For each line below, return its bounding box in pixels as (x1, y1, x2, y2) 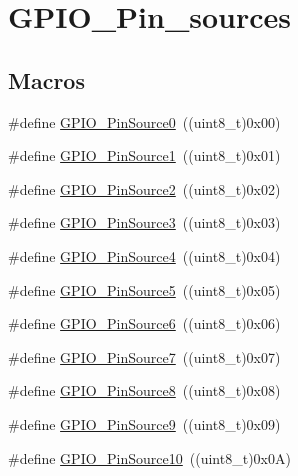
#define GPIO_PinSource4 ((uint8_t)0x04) (8, 245, 281, 266)
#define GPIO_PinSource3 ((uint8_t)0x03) (8, 212, 281, 233)
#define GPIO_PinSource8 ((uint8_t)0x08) (8, 380, 281, 401)
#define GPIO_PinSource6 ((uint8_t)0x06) (8, 313, 281, 334)
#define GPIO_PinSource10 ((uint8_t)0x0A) (8, 447, 291, 468)
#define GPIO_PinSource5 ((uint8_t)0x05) (8, 279, 281, 300)
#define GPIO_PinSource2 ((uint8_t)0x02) (8, 178, 281, 199)
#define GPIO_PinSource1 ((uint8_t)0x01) (8, 145, 281, 166)
